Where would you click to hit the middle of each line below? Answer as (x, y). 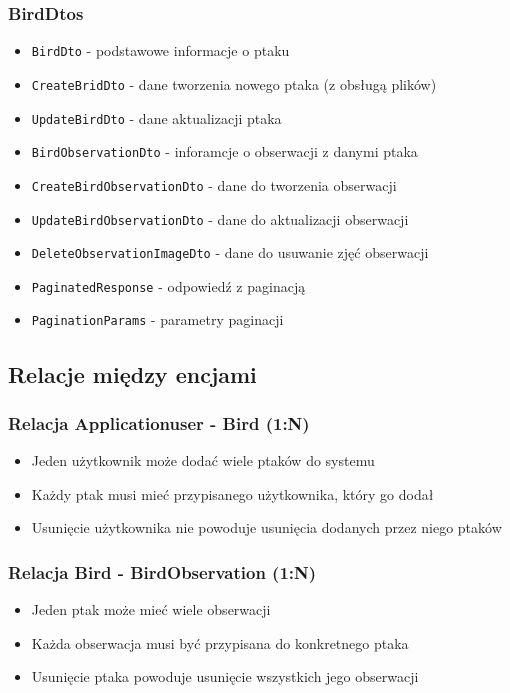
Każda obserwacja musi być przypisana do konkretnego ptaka (220, 642)
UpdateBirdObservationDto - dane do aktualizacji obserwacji (220, 218)
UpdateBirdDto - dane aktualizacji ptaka (156, 117)
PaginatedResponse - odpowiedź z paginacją (168, 285)
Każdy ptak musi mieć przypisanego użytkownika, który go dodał (232, 493)
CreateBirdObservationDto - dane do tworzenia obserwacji (214, 184)
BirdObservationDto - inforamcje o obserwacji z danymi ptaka (224, 151)
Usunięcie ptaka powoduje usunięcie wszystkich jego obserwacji (225, 676)
